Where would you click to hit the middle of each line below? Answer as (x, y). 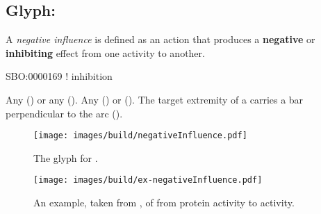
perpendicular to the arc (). (64, 113)
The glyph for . (66, 157)
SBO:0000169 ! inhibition (59, 76)
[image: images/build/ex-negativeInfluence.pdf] (148, 180)
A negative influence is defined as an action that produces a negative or (160, 39)
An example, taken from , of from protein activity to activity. (164, 203)
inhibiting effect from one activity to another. (105, 52)
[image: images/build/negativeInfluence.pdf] (140, 136)
